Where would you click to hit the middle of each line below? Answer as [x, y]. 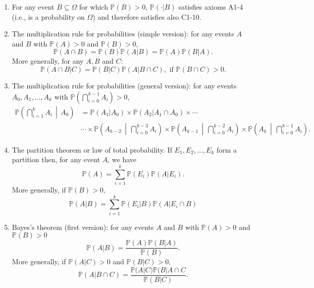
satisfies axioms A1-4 [211, 7]
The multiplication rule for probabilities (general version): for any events [124, 85]
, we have [122, 159]
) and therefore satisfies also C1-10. [147, 16]
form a [227, 149]
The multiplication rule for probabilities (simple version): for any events [123, 34]
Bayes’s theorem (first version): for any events [83, 227]
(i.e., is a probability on [48, 16]
